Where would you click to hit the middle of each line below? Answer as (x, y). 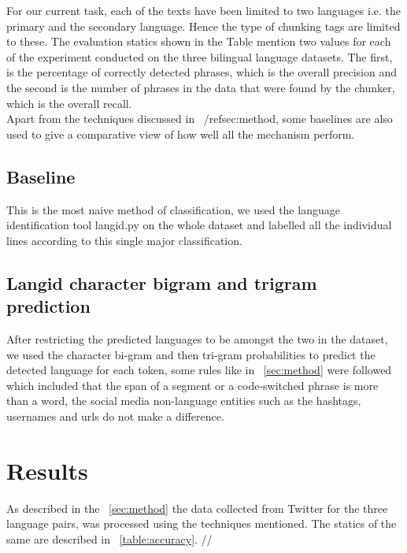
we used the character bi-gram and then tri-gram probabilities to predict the (191, 354)
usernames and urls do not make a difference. (115, 416)
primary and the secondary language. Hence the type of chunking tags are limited (203, 26)
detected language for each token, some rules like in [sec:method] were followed (199, 370)
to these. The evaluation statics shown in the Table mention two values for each (199, 41)
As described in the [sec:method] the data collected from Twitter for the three (197, 508)
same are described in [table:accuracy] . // (109, 538)
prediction (48, 306)
